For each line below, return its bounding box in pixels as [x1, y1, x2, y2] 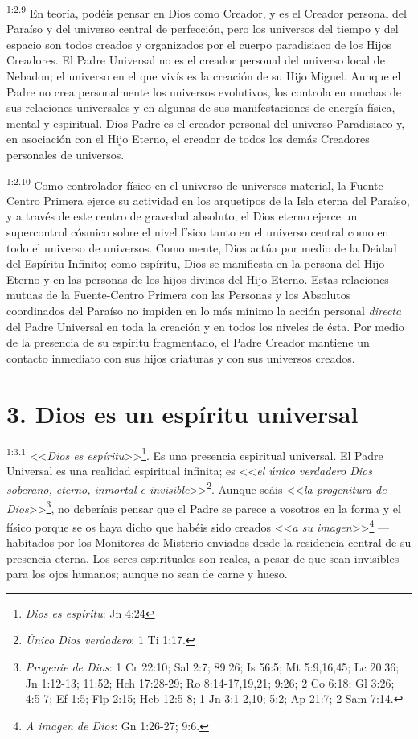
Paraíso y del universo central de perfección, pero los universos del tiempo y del [6, 20, 399, 37]
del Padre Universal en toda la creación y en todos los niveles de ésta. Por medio [6, 318, 404, 335]
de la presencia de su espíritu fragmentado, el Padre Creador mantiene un [6, 334, 370, 351]
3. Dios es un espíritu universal [6, 396, 359, 429]
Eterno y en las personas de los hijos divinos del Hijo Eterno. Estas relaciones [6, 270, 389, 287]
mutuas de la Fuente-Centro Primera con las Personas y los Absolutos [6, 286, 351, 303]
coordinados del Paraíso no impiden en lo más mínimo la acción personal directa [6, 302, 402, 318]
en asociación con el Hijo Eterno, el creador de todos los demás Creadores [6, 130, 370, 147]
